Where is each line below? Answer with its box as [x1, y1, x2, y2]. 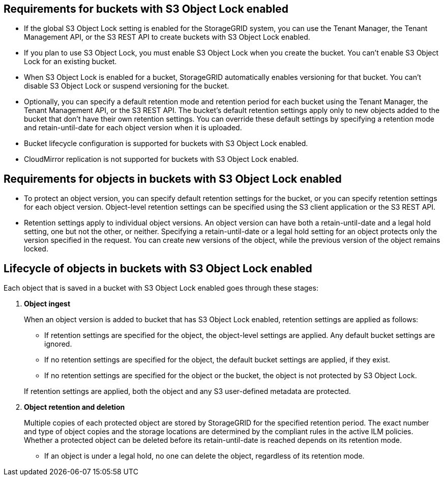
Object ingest [24, 299, 71, 308]
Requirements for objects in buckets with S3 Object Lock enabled [4, 172, 342, 185]
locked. [24, 244, 48, 253]
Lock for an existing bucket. [24, 57, 117, 66]
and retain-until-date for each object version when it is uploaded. [24, 123, 242, 132]
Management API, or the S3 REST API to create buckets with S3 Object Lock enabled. [24, 33, 310, 42]
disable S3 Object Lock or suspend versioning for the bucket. [24, 81, 229, 91]
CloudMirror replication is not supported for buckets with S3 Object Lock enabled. [24, 155, 299, 164]
